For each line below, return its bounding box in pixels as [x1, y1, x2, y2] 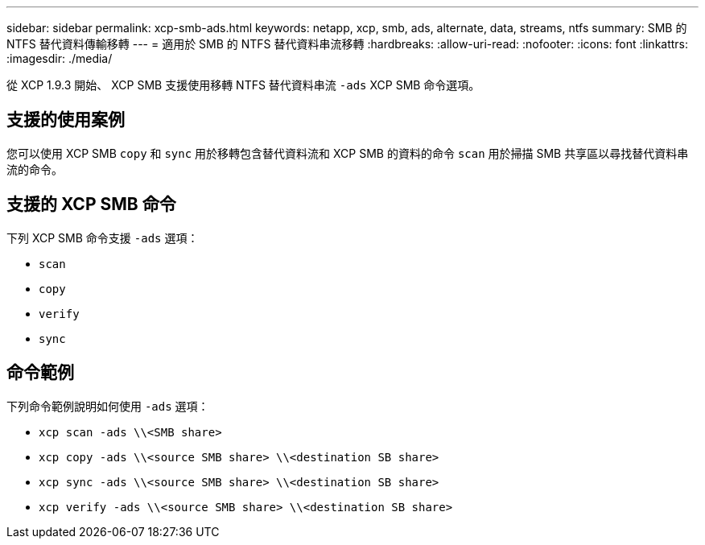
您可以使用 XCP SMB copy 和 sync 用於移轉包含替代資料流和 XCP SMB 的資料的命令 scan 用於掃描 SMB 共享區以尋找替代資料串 [6, 146, 689, 160]
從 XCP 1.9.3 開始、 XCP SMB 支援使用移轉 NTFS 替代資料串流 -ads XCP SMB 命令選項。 [6, 78, 480, 92]
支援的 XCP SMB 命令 [6, 194, 176, 215]
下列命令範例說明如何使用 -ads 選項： [6, 398, 209, 413]
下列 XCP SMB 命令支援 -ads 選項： [6, 230, 199, 245]
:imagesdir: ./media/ [6, 52, 113, 65]
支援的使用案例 [6, 109, 125, 130]
